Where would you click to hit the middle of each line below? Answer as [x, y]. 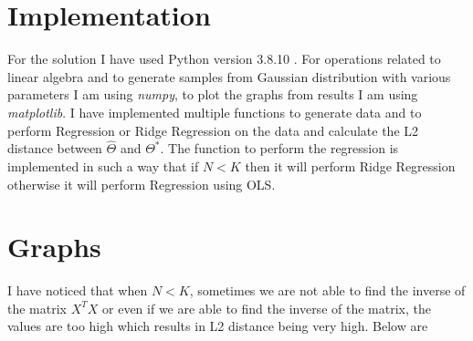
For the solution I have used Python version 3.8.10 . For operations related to [224, 59]
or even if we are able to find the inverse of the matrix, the [267, 308]
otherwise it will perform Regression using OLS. [142, 184]
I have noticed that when [78, 290]
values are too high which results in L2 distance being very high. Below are [218, 326]
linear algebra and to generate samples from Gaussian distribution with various [229, 76]
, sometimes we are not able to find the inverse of [327, 290]
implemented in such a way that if [103, 165]
